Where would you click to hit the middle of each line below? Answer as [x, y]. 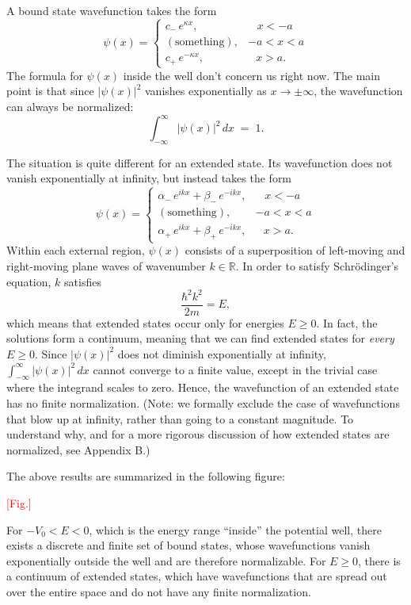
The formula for [45, 75]
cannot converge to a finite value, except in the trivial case [235, 369]
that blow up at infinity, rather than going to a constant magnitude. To [180, 418]
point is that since [50, 91]
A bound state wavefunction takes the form [112, 10]
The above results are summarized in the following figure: [146, 476]
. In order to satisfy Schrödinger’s [317, 266]
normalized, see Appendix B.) [78, 449]
